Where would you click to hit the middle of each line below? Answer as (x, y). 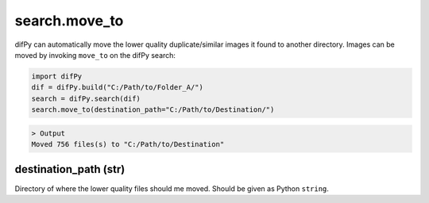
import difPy (57, 76)
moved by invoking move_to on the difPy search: (95, 55)
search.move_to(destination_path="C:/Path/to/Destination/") (153, 110)
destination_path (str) (70, 169)
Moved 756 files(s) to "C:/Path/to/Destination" (128, 144)
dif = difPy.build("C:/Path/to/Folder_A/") (118, 88)
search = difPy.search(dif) (86, 98)
